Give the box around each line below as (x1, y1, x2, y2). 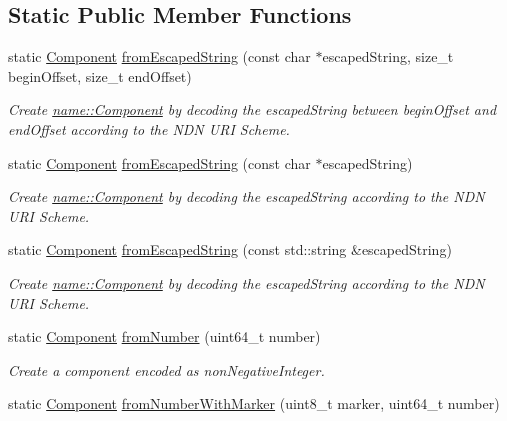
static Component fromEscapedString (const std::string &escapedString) (8, 239, 452, 260)
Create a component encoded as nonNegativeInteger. (8, 359, 325, 380)
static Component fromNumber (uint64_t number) (8, 326, 321, 347)
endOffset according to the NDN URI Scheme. (8, 118, 290, 139)
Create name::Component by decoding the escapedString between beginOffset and (8, 99, 497, 120)
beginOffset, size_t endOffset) (8, 65, 192, 86)
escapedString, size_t (322, 46, 454, 67)
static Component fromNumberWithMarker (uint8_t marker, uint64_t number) (8, 393, 500, 414)
